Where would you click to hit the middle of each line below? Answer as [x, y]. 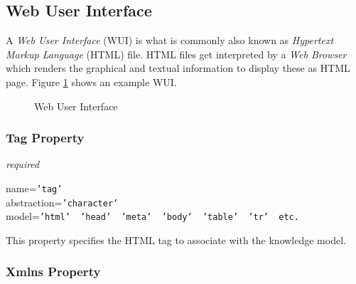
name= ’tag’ [34, 188]
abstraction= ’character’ [62, 202]
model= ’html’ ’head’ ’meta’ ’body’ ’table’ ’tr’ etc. [152, 216]
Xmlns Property [53, 272]
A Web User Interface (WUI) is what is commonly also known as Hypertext [170, 40]
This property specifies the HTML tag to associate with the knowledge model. [176, 240]
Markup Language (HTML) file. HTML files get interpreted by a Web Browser [176, 54]
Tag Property [45, 138]
